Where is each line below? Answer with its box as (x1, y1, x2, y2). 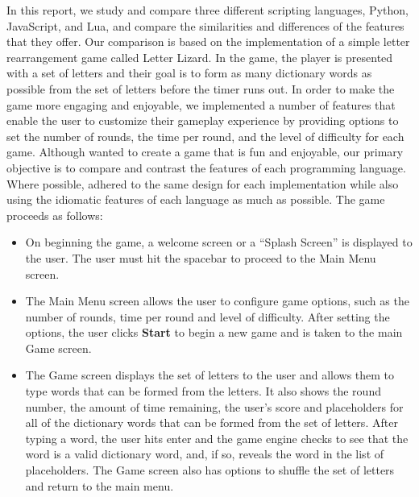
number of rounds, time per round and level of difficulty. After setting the (25, 308, 390, 325)
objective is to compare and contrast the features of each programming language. (6, 159, 406, 176)
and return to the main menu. (25, 477, 174, 494)
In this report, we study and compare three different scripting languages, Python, (6, 2, 409, 18)
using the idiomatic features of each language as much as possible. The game (6, 191, 385, 208)
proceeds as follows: (6, 206, 103, 223)
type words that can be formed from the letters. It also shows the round (25, 383, 381, 400)
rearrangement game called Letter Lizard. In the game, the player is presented (6, 48, 393, 65)
